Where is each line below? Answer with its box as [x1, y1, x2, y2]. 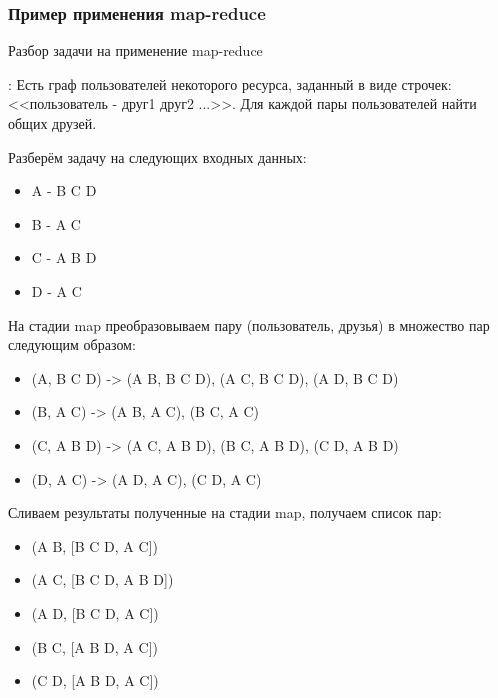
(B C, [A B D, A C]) [31, 636, 158, 657]
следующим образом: [8, 334, 136, 355]
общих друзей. [8, 113, 97, 133]
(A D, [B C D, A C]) [31, 602, 159, 623]
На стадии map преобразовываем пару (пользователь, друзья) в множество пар [8, 314, 490, 335]
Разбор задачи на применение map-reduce [8, 40, 263, 61]
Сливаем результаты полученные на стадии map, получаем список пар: [8, 502, 442, 523]
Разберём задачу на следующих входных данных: [8, 146, 307, 167]
